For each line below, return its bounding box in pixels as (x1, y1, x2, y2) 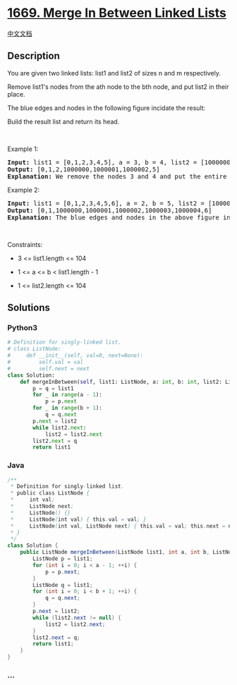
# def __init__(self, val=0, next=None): (7, 352, 143, 359)
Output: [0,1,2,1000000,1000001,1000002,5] (7, 165, 160, 174)
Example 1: (7, 145, 39, 153)
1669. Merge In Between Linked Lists (7, 5, 227, 21)
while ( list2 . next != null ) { (32, 614, 121, 622)
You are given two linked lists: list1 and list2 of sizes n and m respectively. (7, 68, 221, 77)
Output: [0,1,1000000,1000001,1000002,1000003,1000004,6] (7, 206, 212, 214)
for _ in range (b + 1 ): (32, 404, 102, 412)
